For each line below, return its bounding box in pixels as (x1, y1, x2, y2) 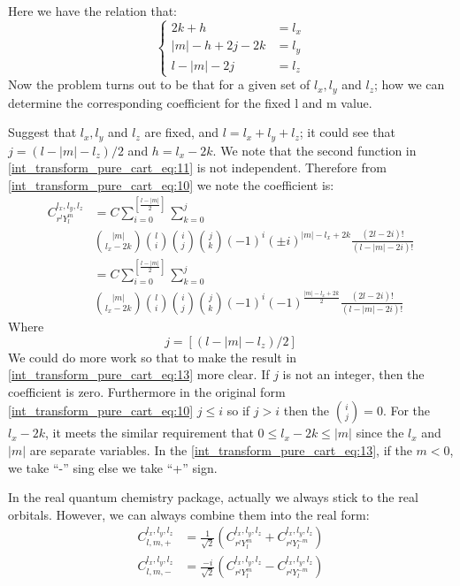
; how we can (374, 75, 445, 94)
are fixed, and (144, 123, 219, 141)
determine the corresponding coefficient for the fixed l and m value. (8, 93, 372, 111)
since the (356, 423, 404, 442)
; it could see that (299, 123, 395, 141)
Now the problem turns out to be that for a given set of (8, 75, 310, 94)
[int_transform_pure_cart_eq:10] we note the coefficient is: (8, 175, 334, 194)
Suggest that (8, 123, 77, 141)
